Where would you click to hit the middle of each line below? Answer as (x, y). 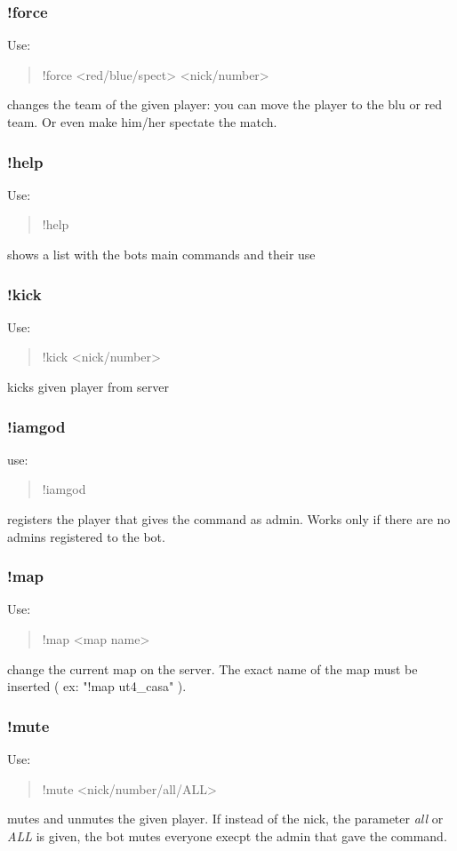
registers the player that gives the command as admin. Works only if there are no (229, 519)
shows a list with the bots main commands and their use (161, 254)
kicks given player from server (88, 386)
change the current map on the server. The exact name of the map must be (212, 668)
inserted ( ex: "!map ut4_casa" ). (97, 686)
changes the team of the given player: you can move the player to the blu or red (225, 104)
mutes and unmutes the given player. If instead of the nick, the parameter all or (225, 819)
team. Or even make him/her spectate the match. (142, 122)
